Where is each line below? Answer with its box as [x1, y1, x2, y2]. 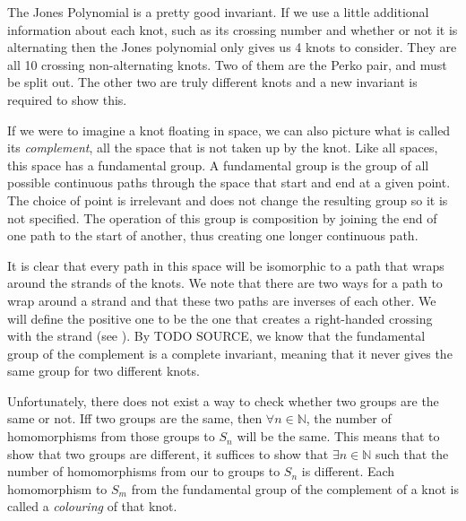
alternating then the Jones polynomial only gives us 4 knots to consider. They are [7, 38, 457, 56]
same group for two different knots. [7, 361, 200, 380]
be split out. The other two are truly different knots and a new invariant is [7, 73, 418, 91]
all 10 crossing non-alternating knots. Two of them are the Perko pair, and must [7, 55, 447, 74]
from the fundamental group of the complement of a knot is [131, 479, 459, 498]
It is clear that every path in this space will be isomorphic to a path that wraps [7, 256, 444, 274]
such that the [375, 444, 449, 463]
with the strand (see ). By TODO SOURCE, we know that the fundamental [7, 326, 426, 345]
